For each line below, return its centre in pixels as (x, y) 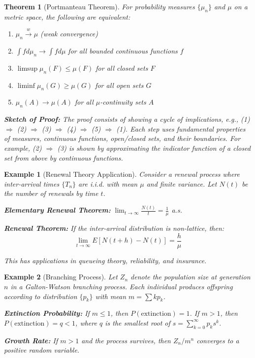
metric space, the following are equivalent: (67, 16)
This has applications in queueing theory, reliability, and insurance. (105, 260)
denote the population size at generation (191, 277)
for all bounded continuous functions (123, 50)
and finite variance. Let (182, 183)
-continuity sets (123, 102)
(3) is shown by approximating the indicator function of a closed (154, 148)
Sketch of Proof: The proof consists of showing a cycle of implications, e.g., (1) (127, 119)
